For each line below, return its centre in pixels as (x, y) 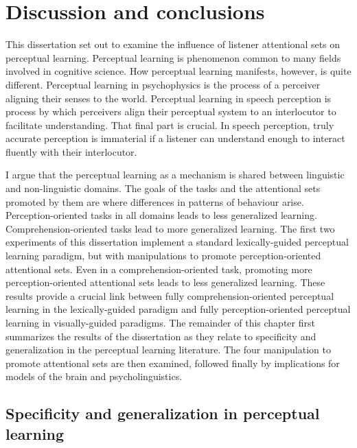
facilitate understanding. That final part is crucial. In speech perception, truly (170, 125)
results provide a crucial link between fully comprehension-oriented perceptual (170, 295)
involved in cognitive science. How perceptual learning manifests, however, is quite (178, 71)
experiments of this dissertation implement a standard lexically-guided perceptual (177, 242)
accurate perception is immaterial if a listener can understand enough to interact (175, 138)
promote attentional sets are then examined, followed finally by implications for (173, 363)
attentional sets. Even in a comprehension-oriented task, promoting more (159, 269)
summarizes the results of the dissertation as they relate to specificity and (161, 336)
